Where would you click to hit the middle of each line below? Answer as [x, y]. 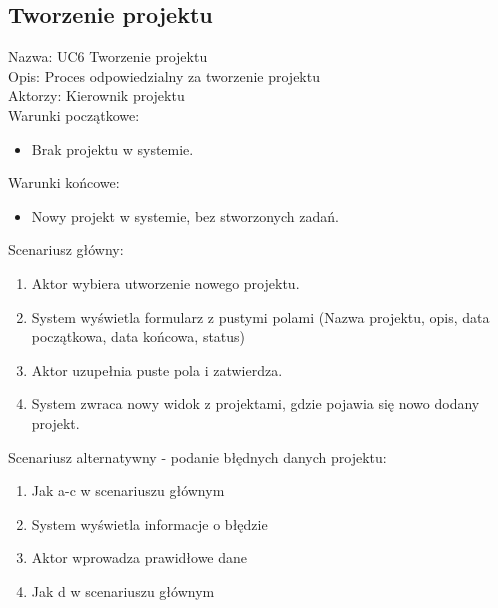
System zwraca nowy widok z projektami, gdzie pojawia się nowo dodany [255, 403]
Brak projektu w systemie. [112, 148]
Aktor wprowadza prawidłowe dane [139, 557]
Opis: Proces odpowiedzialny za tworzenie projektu [164, 75]
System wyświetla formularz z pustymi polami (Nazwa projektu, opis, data [260, 316]
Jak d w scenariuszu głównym [123, 590]
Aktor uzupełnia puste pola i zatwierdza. [157, 369]
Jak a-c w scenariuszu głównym [128, 490]
